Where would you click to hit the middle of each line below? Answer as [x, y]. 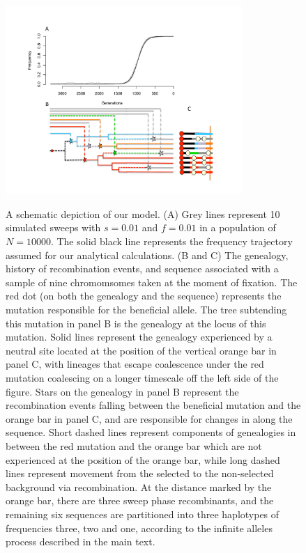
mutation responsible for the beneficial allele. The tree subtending [146, 310]
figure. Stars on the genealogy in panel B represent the [122, 391]
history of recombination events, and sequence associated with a [142, 268]
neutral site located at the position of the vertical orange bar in [141, 350]
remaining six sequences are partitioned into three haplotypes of [143, 514]
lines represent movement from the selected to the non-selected [140, 473]
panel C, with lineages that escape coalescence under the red [135, 364]
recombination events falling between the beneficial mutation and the [153, 405]
